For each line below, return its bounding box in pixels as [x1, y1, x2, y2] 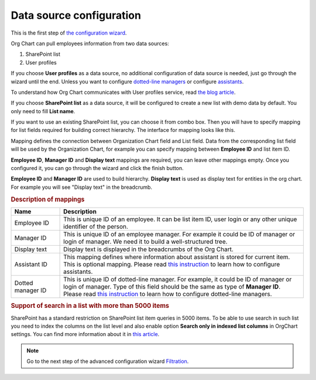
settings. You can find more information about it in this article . [11, 331, 160, 338]
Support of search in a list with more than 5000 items [11, 302, 170, 310]
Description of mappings [11, 195, 85, 203]
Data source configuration [11, 9, 142, 22]
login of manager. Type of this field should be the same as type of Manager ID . [63, 282, 281, 290]
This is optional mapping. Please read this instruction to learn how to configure [63, 260, 280, 268]
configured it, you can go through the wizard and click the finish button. [11, 165, 184, 172]
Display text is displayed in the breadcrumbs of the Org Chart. [63, 245, 234, 253]
